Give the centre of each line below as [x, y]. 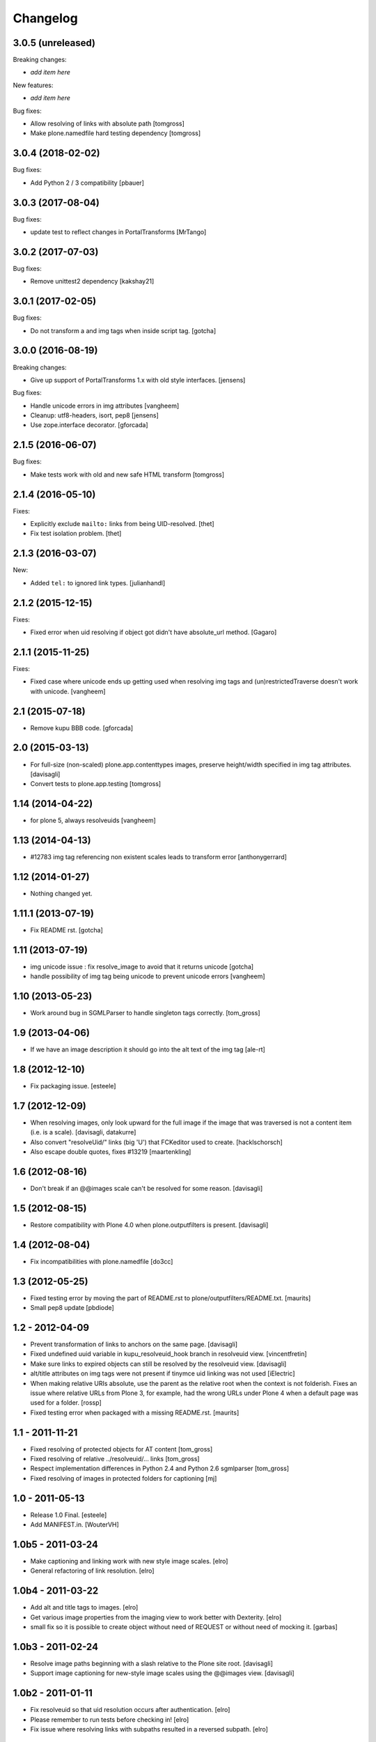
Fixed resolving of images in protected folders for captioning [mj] [124, 1478]
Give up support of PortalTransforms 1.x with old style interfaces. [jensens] [138, 380]
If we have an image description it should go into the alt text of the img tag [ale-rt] [148, 1049]
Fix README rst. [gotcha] [67, 930]
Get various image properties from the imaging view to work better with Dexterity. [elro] [156, 1617]
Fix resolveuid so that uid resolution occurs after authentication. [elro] [130, 1710]
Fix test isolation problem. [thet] [76, 534]
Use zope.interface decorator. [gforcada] [89, 425]
